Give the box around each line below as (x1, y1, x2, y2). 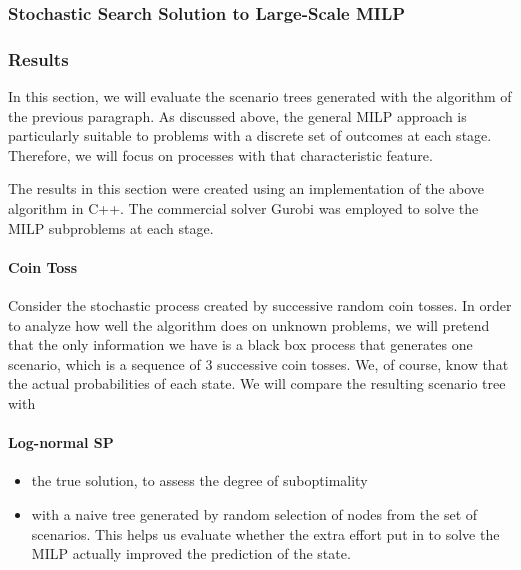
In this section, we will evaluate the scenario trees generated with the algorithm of (8, 86, 512, 107)
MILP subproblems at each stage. (8, 217, 214, 238)
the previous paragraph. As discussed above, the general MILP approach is (8, 105, 467, 126)
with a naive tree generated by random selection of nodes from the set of (31, 503, 478, 524)
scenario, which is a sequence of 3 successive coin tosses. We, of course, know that (8, 353, 509, 374)
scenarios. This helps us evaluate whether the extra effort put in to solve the (31, 523, 500, 544)
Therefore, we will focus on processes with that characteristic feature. (8, 144, 433, 165)
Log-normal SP (8, 432, 114, 453)
